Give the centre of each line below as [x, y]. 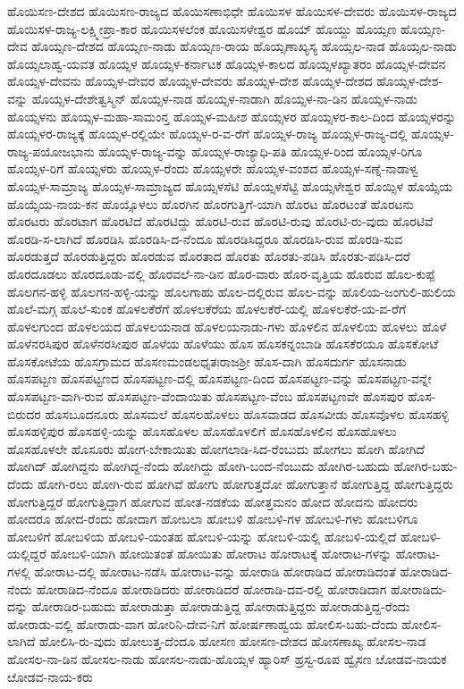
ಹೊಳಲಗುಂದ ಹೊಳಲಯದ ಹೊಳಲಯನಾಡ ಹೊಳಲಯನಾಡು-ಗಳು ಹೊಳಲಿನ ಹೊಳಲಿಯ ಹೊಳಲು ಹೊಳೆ [227, 326]
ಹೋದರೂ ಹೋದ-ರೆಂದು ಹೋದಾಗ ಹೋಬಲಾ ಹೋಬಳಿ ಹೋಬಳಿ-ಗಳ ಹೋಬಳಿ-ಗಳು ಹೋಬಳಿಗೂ [213, 519]
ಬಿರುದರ [24, 413]
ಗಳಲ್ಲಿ [19, 571]
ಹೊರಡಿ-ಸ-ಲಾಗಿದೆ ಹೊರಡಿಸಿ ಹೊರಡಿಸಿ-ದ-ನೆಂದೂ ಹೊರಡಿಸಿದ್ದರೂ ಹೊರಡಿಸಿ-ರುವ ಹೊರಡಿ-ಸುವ [205, 238]
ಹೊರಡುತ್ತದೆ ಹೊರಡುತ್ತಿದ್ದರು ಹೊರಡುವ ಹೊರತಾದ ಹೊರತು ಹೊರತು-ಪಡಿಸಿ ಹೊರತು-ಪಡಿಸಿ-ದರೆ [209, 256]
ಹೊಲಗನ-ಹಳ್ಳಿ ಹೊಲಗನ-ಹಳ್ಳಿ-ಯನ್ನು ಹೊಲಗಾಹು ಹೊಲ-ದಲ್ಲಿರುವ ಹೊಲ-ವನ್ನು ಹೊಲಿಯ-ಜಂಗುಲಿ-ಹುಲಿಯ [232, 291]
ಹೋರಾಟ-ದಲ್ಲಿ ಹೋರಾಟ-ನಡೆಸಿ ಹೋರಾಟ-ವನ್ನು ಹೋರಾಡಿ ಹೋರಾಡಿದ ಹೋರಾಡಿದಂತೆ [215, 571]
